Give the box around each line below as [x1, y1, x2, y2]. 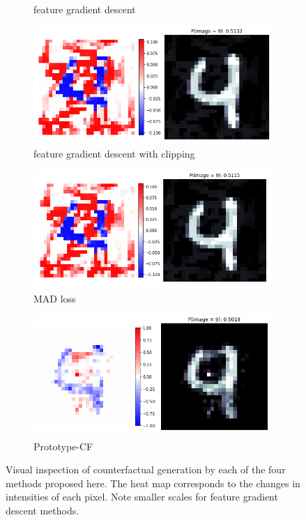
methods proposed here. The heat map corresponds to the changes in [6, 475, 300, 490]
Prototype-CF [33, 438, 93, 453]
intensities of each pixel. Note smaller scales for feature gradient [6, 489, 278, 504]
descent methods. [6, 503, 79, 517]
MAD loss [33, 291, 76, 305]
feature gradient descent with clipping [33, 146, 195, 161]
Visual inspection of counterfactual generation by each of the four [6, 462, 286, 477]
